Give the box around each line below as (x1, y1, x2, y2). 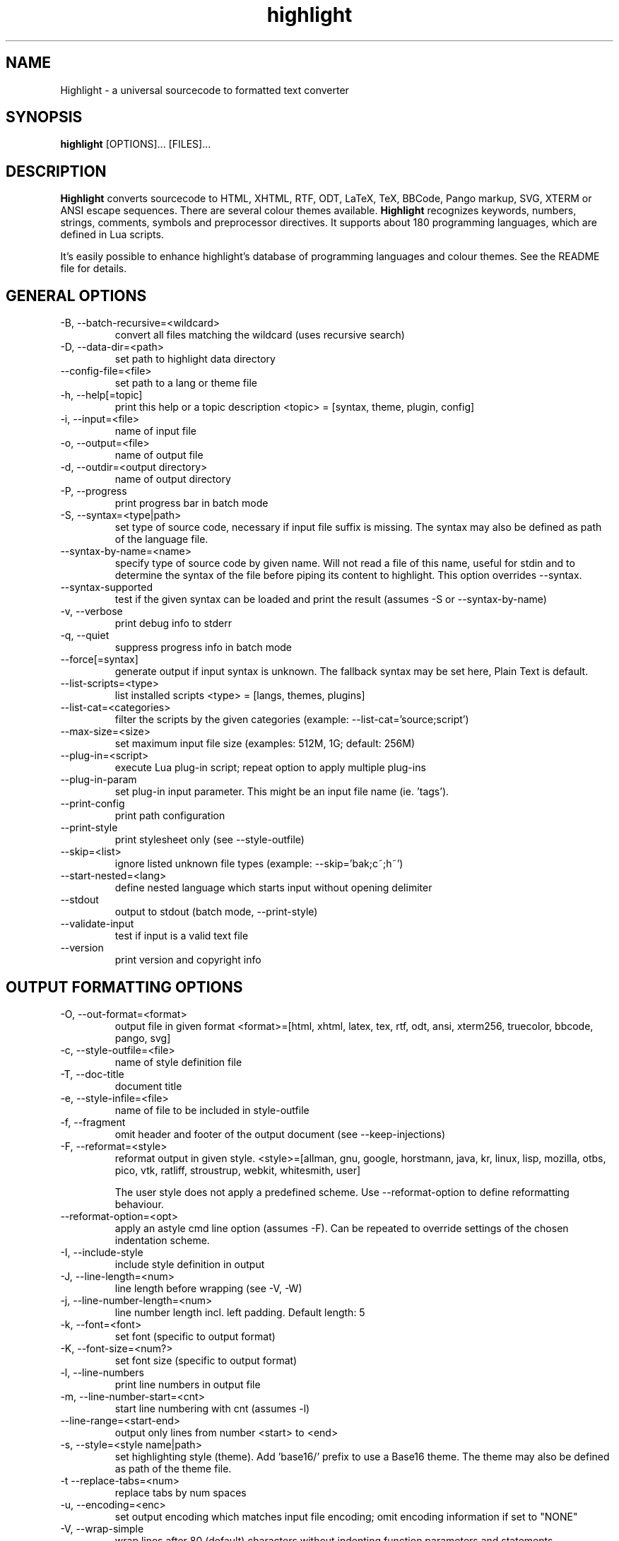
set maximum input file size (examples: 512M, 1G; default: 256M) (114, 737, 415, 750)
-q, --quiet (60, 629, 110, 642)
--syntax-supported (60, 581, 153, 594)
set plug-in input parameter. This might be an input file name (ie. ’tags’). (114, 785, 449, 798)
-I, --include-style (60, 1246, 143, 1258)
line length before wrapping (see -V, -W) (114, 1282, 302, 1294)
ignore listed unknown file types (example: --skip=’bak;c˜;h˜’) (114, 857, 403, 870)
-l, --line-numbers (60, 1366, 144, 1378)
